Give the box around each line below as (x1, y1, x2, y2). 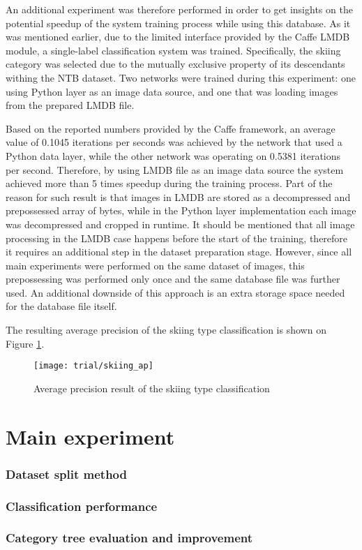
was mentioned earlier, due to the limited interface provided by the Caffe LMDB (6, 29, 350, 44)
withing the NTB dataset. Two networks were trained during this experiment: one (6, 70, 356, 84)
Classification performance (6, 497, 158, 514)
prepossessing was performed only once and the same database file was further (6, 272, 340, 286)
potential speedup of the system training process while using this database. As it (6, 15, 351, 30)
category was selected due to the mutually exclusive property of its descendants (6, 57, 345, 71)
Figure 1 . (6, 336, 45, 350)
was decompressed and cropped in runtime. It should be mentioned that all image (6, 216, 355, 231)
